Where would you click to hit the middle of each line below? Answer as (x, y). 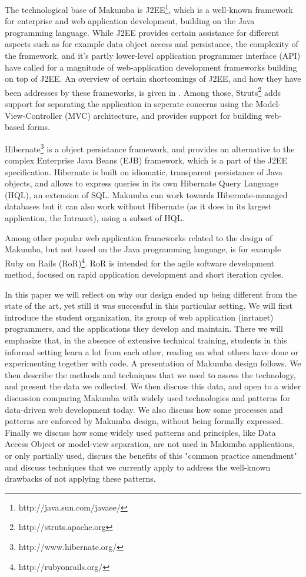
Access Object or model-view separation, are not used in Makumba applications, (150, 444)
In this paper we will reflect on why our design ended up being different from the (151, 294)
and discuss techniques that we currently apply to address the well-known (138, 467)
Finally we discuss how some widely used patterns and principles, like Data (140, 432)
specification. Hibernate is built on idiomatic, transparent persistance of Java (144, 171)
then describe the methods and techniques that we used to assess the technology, (150, 374)
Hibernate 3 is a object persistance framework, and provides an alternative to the (150, 148)
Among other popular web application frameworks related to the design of (139, 237)
